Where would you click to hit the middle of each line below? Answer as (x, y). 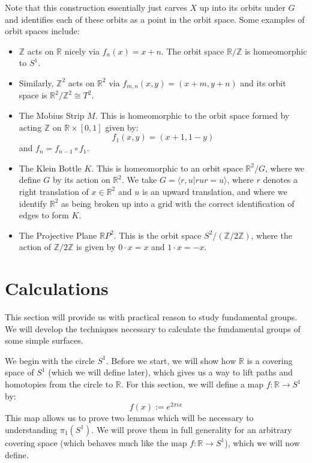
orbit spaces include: (42, 31)
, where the (271, 235)
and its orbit (263, 82)
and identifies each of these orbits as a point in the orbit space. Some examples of (155, 19)
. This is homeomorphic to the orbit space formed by (192, 115)
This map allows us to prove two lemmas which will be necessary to (129, 418)
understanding (31, 429)
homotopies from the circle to (59, 384)
